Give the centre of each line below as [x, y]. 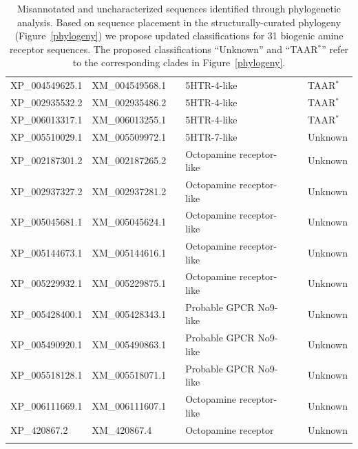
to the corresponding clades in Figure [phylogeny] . [179, 62]
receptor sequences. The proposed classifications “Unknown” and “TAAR [164, 49]
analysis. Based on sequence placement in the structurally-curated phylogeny [179, 22]
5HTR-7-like [211, 136]
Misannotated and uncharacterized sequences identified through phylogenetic [179, 8]
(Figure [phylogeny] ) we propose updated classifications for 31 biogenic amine [179, 36]
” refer [335, 49]
